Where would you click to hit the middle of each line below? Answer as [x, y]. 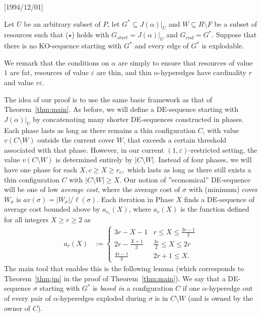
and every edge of [162, 46]
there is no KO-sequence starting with [63, 46]
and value [19, 82]
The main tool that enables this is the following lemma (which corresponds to [124, 268]
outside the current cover [76, 140]
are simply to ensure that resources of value [185, 62]
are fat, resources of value [49, 72]
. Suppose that [234, 35]
